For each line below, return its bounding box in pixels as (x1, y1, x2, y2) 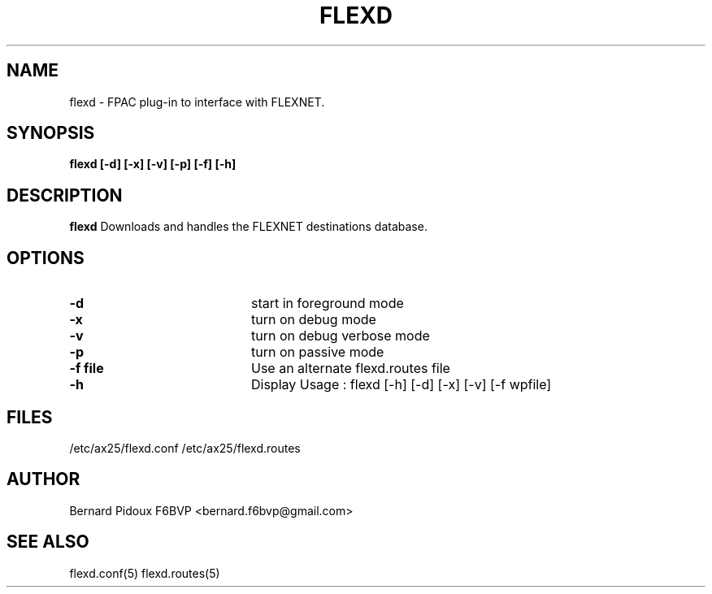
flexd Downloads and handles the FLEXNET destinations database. (69, 219, 428, 234)
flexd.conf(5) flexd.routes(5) (69, 566, 220, 580)
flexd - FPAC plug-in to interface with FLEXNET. (69, 94, 325, 109)
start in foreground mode (250, 295, 404, 312)
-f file (69, 360, 104, 377)
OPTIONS (7, 247, 85, 268)
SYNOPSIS (7, 123, 95, 144)
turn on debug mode (250, 311, 376, 328)
